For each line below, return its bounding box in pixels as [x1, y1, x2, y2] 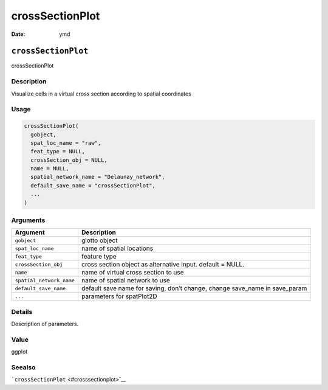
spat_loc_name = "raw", [30, 139, 101, 146]
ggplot [11, 348, 28, 355]
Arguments [11, 216, 46, 225]
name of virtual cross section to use [81, 268, 185, 277]
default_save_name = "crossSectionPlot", [30, 182, 156, 189]
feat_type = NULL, [30, 148, 85, 155]
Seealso [11, 363, 36, 372]
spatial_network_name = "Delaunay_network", [30, 173, 165, 181]
